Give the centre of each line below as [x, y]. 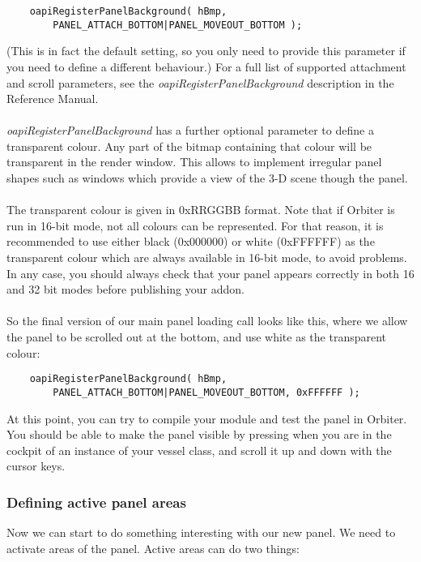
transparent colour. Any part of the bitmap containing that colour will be [189, 146]
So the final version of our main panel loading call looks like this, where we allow [207, 321]
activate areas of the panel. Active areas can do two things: [153, 548]
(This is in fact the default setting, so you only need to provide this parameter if [206, 51]
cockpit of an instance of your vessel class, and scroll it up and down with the [199, 450]
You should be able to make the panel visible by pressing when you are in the [199, 434]
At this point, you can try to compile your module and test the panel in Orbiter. [207, 418]
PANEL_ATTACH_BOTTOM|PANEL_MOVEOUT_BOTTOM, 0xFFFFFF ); [206, 392]
